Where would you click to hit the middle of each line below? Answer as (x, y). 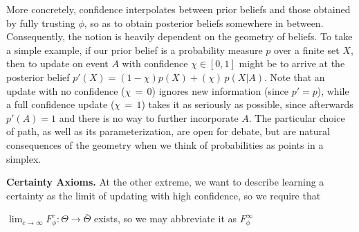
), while (333, 90)
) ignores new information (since (220, 90)
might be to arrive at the (292, 63)
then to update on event (57, 63)
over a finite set (307, 50)
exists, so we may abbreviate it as (165, 218)
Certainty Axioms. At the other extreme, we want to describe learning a (165, 182)
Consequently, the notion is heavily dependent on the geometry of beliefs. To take (179, 36)
